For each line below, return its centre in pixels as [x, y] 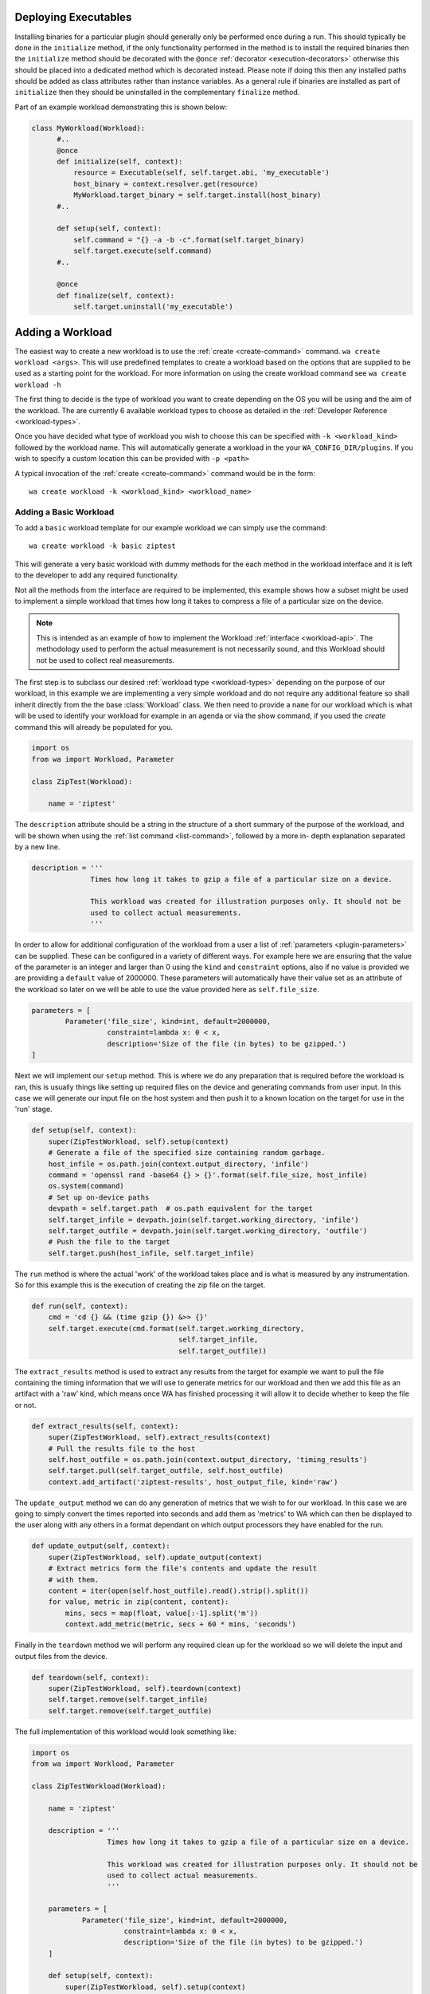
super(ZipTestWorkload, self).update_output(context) [155, 1557]
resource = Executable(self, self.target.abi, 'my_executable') [201, 173]
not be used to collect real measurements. [106, 660]
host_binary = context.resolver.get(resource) [166, 184]
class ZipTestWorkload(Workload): [99, 1786]
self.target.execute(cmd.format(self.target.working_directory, [176, 1328]
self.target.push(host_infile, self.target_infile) [151, 1253]
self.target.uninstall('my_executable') [153, 307]
